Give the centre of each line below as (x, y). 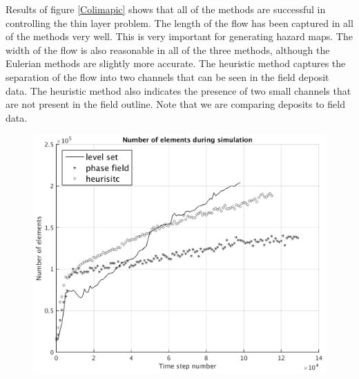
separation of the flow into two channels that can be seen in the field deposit (167, 76)
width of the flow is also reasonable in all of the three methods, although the (168, 49)
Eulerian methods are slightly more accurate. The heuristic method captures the (176, 63)
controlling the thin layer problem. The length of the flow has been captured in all (179, 22)
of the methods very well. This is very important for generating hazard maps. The (179, 36)
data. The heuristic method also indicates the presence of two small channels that (178, 90)
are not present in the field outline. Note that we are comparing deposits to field (175, 104)
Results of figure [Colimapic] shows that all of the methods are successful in (166, 9)
